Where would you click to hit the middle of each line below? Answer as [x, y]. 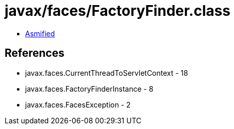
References [35, 53]
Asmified [40, 33]
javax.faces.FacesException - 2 [78, 104]
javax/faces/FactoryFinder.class [118, 11]
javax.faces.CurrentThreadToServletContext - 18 [107, 73]
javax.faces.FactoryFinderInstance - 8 [89, 89]
